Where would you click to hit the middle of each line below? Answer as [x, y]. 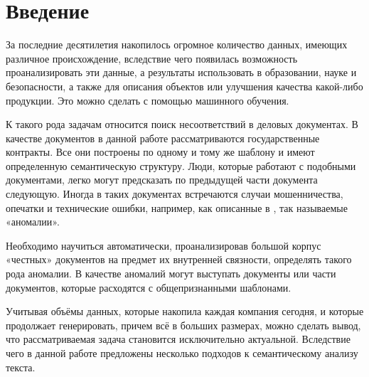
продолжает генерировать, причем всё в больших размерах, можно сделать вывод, [183, 325]
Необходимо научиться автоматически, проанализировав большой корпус [164, 245]
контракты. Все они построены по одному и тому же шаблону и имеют [160, 152]
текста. [21, 367]
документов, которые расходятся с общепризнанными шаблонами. [149, 287]
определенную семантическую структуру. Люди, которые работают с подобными [181, 165]
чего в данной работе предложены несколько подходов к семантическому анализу [182, 353]
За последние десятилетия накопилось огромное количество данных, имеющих [177, 44]
